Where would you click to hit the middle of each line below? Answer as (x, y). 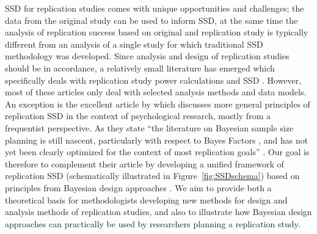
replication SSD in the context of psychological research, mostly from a (138, 116)
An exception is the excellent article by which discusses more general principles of (158, 104)
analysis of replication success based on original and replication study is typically (157, 32)
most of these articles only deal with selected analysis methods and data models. (156, 92)
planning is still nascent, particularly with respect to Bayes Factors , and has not (157, 140)
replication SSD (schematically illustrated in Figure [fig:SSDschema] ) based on (152, 176)
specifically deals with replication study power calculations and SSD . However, (153, 80)
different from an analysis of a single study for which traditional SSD (134, 44)
